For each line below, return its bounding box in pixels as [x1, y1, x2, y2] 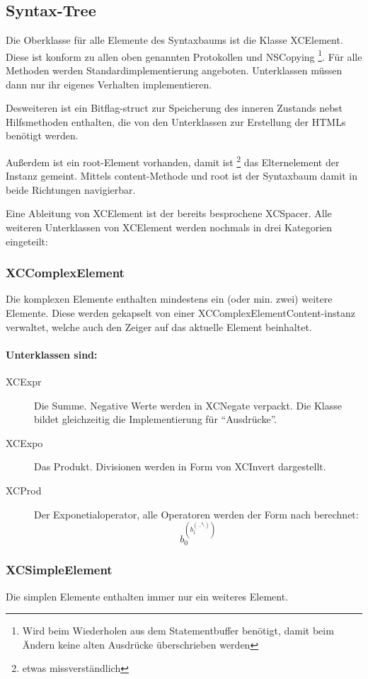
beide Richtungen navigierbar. [6, 182, 136, 197]
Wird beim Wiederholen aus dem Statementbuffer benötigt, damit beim [22, 623, 334, 638]
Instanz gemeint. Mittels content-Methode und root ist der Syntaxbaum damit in [6, 168, 357, 183]
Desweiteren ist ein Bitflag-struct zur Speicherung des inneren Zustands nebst [6, 100, 343, 115]
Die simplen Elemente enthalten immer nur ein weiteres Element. [6, 588, 289, 603]
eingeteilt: [6, 233, 48, 248]
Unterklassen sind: [6, 347, 98, 361]
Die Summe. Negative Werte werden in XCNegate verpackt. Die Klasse [34, 397, 342, 412]
